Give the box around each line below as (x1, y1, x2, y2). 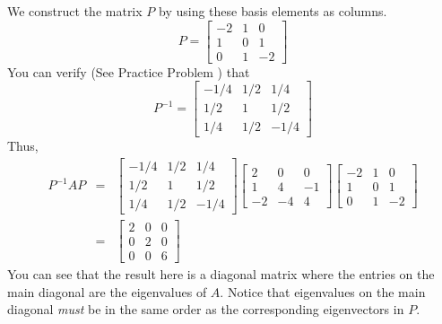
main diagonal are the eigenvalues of (7, 282, 207, 301)
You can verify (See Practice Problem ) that (7, 62, 250, 81)
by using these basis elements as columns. (158, 2, 387, 20)
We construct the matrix (7, 2, 143, 20)
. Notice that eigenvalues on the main (220, 282, 426, 301)
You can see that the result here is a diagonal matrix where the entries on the (7, 265, 435, 284)
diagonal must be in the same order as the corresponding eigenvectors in (7, 300, 404, 319)
